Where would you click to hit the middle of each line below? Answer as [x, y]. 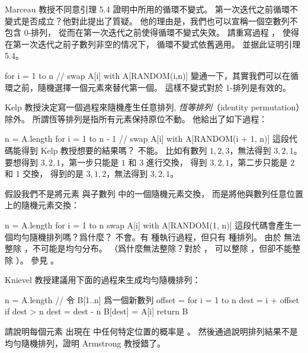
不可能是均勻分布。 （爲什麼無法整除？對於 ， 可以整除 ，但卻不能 [162, 248]
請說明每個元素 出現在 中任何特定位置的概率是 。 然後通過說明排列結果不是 [151, 331]
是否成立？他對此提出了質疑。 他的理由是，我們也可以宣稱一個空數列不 [159, 20]
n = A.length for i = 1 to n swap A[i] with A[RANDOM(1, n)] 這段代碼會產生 [149, 225]
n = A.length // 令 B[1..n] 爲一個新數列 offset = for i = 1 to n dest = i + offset [152, 299]
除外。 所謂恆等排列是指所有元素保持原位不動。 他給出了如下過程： [136, 118]
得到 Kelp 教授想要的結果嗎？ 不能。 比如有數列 [114, 150]
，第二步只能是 [259, 162]
